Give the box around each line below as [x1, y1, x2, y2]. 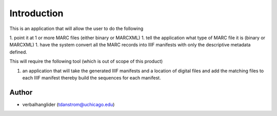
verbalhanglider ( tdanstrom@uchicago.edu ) [22, 101, 115, 107]
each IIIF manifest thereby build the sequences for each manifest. [22, 74, 161, 81]
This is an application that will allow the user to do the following [9, 25, 144, 32]
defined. [9, 49, 28, 55]
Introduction [9, 8, 64, 19]
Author [9, 88, 33, 97]
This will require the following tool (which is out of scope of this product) [9, 59, 163, 65]
